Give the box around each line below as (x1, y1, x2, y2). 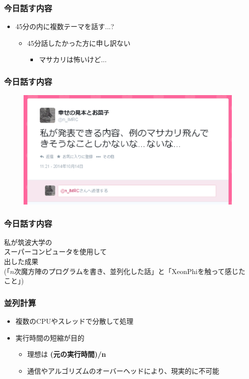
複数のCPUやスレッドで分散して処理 (15, 315, 134, 326)
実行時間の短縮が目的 (15, 332, 84, 343)
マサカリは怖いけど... (39, 54, 107, 65)
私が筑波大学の (4, 237, 52, 247)
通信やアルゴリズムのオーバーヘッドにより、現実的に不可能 (27, 365, 220, 376)
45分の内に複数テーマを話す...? (15, 21, 114, 32)
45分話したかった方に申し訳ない (27, 37, 131, 48)
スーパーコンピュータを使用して (4, 246, 107, 257)
